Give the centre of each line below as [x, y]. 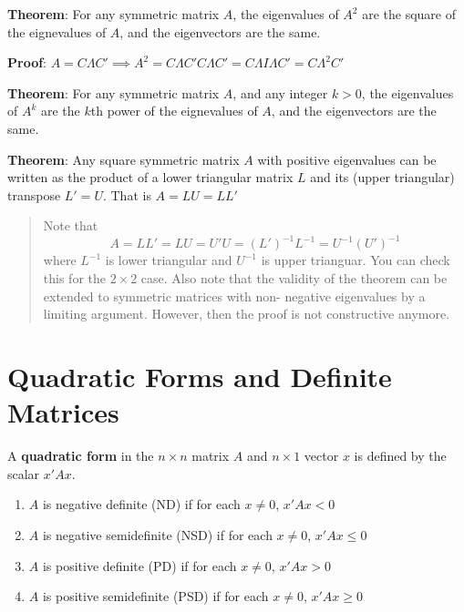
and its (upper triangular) [382, 177]
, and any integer [280, 92]
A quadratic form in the [81, 456]
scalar [24, 473]
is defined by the [400, 456]
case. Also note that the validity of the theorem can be [294, 278]
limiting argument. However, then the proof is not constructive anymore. [247, 314]
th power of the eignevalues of [174, 111]
